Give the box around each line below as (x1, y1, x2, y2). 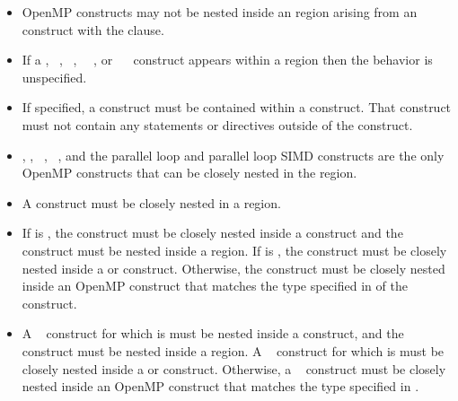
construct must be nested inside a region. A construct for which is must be (22, 341, 445, 360)
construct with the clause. (22, 20, 164, 39)
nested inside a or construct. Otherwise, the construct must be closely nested (22, 258, 445, 277)
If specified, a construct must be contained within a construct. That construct (22, 98, 452, 117)
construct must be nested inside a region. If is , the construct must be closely (22, 240, 447, 259)
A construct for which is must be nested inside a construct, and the (22, 324, 404, 343)
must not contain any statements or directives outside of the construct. (22, 115, 413, 134)
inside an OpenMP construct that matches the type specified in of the (22, 276, 408, 295)
